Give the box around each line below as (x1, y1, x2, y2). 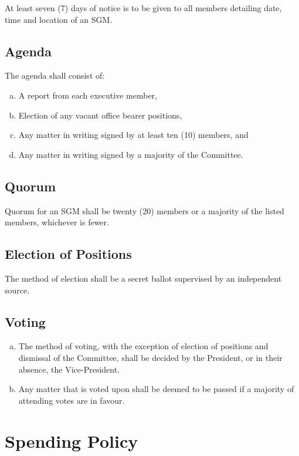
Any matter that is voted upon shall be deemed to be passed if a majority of (18, 383, 294, 395)
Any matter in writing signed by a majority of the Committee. (18, 148, 243, 160)
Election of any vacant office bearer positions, (18, 109, 182, 121)
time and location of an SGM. (5, 13, 113, 25)
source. (5, 283, 30, 296)
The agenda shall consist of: (5, 69, 105, 82)
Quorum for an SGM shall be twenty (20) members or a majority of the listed (5, 204, 284, 217)
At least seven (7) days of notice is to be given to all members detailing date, (5, 2, 282, 13)
